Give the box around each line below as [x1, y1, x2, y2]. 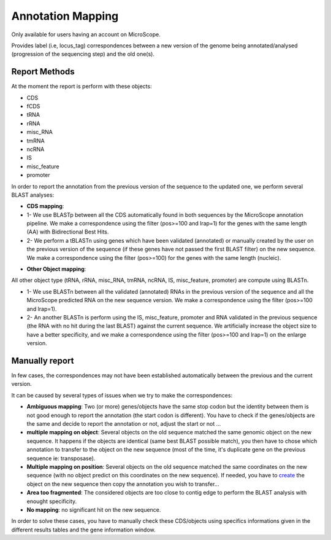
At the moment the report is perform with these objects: [11, 83, 153, 90]
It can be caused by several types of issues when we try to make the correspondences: [11, 391, 233, 399]
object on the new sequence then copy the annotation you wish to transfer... [26, 480, 219, 488]
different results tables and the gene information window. [11, 526, 156, 533]
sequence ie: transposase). [26, 455, 96, 462]
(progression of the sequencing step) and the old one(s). [11, 50, 154, 58]
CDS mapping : [26, 203, 64, 210]
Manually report [11, 355, 74, 366]
